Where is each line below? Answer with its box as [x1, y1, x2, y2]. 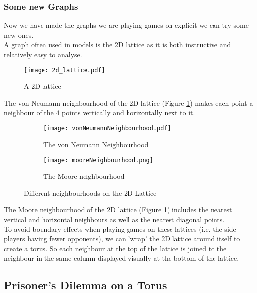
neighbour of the [4, 107, 54, 117]
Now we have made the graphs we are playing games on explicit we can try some [4, 20, 249, 30]
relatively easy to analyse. [4, 49, 82, 59]
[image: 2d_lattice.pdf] [24, 66, 105, 74]
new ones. [4, 29, 34, 40]
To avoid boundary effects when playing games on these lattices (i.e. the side [4, 224, 236, 234]
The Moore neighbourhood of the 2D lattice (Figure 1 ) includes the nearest [4, 204, 232, 215]
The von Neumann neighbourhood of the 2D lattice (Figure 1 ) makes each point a [4, 97, 253, 108]
